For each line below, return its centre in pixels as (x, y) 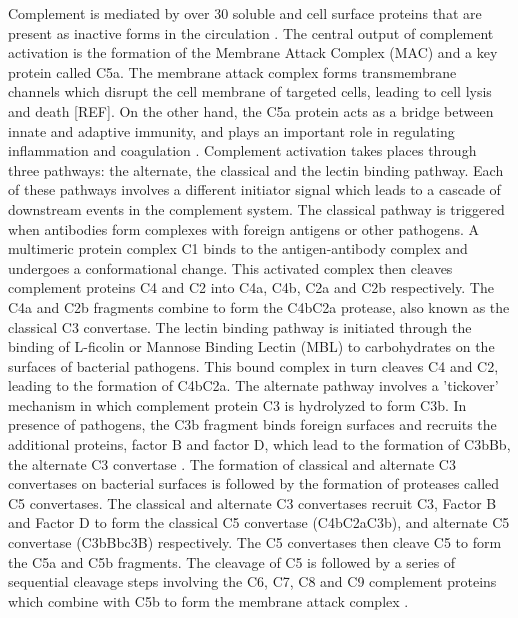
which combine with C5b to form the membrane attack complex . (208, 600)
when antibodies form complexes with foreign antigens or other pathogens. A (244, 228)
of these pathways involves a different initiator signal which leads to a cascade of (254, 189)
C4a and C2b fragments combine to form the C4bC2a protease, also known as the (259, 306)
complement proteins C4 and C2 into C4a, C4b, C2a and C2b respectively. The (251, 287)
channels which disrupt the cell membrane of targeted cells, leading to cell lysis (250, 91)
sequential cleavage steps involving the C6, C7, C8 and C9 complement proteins (252, 581)
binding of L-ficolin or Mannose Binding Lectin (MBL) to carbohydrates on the (251, 346)
